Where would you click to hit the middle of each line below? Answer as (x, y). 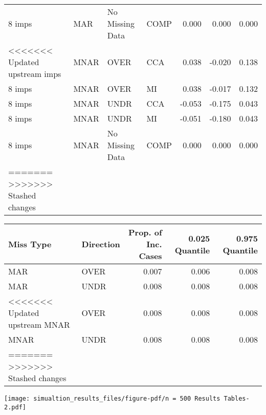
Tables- (237, 399)
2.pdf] (15, 407)
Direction (101, 244)
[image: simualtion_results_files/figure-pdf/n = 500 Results (112, 399)
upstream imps (35, 74)
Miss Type (30, 244)
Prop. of (145, 232)
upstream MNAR (39, 324)
